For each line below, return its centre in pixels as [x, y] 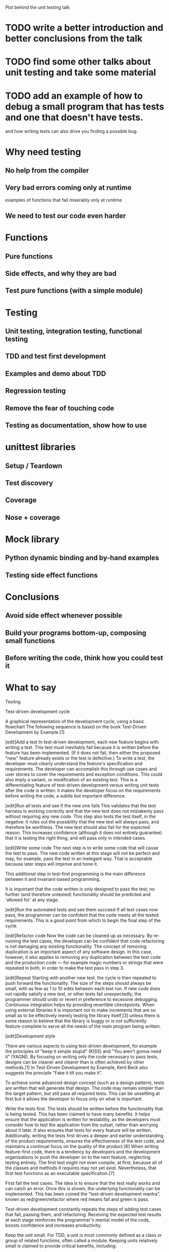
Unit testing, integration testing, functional [74, 331]
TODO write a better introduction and [84, 28]
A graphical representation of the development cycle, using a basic [75, 721]
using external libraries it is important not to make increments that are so [80, 1010]
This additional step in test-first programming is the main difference [75, 874]
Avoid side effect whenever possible [64, 616]
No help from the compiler [47, 170]
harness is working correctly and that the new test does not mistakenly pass [84, 811]
